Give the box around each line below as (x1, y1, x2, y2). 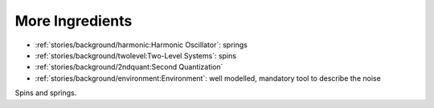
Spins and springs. (14, 88, 77, 98)
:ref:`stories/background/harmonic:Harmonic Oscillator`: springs (35, 40, 248, 50)
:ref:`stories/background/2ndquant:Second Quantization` (35, 62, 223, 72)
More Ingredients (14, 12, 133, 30)
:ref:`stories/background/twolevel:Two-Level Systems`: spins (35, 50, 237, 60)
